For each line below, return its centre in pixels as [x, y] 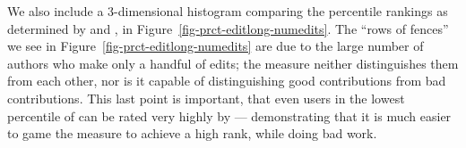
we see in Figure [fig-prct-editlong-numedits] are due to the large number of [216, 46]
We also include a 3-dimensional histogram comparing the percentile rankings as [228, 11]
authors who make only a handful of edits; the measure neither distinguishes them [233, 63]
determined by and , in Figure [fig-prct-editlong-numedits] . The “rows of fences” [228, 28]
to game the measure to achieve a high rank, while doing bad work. [192, 133]
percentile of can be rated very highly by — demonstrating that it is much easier [229, 115]
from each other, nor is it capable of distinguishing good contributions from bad [227, 81]
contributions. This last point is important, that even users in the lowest [206, 98]
